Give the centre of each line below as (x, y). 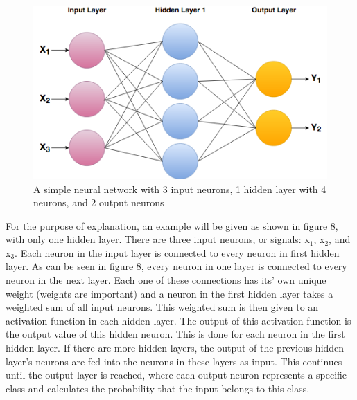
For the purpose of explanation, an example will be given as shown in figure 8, (172, 225)
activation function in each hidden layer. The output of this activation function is (178, 320)
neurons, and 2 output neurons (99, 202)
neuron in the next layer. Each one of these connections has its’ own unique (166, 280)
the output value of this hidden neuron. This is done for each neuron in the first (175, 334)
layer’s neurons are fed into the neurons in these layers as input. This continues (174, 361)
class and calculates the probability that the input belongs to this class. (158, 388)
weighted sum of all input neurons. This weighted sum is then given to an (162, 307)
